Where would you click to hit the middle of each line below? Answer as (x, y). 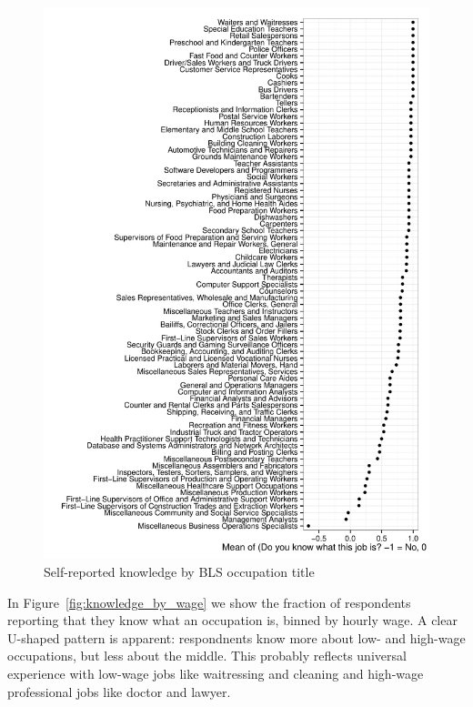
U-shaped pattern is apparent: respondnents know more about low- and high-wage (236, 637)
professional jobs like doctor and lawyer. (119, 691)
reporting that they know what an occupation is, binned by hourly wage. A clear (232, 620)
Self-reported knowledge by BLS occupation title (179, 571)
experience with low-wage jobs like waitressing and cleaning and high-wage (216, 673)
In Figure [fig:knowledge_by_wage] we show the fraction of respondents (209, 602)
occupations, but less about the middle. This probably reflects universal (207, 656)
